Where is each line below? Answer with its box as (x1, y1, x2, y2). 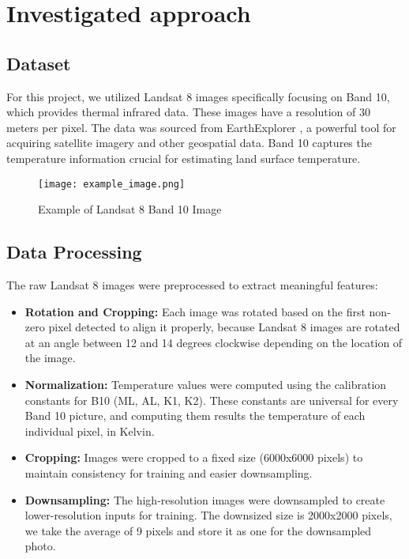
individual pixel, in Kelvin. (24, 422, 155, 439)
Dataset (6, 51, 71, 75)
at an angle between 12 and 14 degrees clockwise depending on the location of (24, 334, 403, 350)
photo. (24, 538, 56, 554)
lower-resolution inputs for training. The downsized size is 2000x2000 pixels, (24, 507, 392, 523)
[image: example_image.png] (38, 178, 186, 190)
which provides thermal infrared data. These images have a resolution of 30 (6, 104, 370, 120)
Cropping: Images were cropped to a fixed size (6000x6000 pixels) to (24, 449, 363, 466)
